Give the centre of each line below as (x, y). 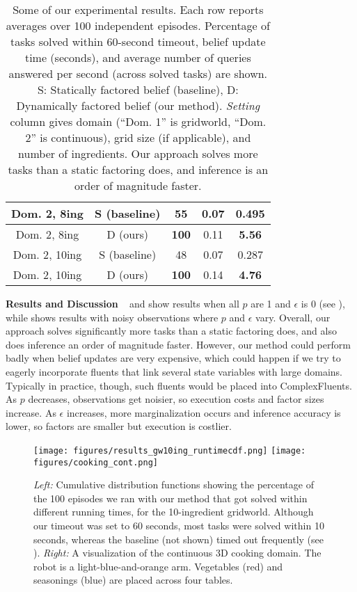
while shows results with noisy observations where (112, 317)
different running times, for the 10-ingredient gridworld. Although (174, 512)
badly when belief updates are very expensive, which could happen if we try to (173, 358)
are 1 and (271, 303)
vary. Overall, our (293, 317)
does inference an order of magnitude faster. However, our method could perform (178, 344)
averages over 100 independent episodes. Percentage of (138, 25)
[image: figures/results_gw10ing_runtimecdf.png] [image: (170, 450)
